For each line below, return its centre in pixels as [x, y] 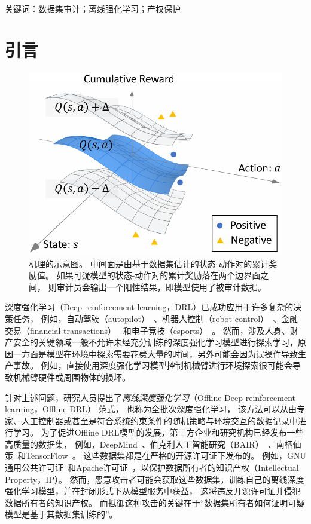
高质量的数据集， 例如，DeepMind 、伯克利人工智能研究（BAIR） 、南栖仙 [153, 444]
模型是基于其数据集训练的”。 [61, 514]
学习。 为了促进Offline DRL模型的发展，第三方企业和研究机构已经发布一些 [158, 432]
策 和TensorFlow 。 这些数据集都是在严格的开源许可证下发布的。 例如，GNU [156, 456]
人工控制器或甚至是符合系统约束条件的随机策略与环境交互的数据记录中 [159, 420]
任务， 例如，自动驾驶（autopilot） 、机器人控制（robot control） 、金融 [155, 318]
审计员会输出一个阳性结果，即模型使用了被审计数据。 [161, 286]
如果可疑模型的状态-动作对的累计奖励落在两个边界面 [158, 275]
